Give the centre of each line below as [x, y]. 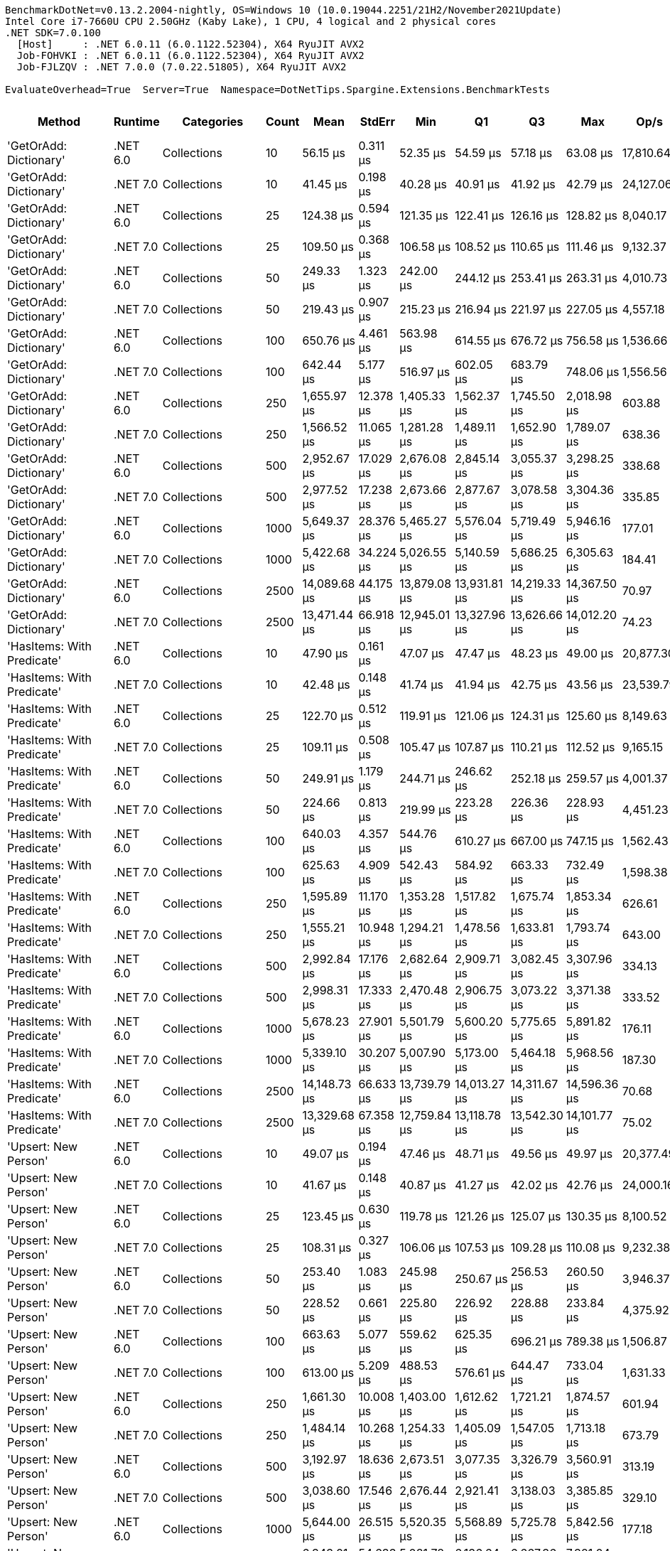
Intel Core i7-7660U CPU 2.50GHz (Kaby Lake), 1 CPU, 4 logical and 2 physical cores [251, 21]
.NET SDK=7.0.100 [53, 33]
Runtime [136, 122]
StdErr [377, 122]
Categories [213, 122]
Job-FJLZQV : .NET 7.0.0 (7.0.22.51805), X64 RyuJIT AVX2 [182, 67]
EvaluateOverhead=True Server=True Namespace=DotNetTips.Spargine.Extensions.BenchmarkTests [278, 90]
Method [59, 122]
